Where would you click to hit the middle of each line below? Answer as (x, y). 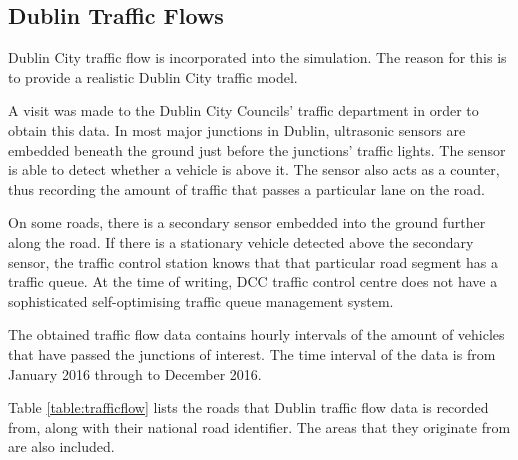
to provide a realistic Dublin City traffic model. (153, 76)
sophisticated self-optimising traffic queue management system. (201, 300)
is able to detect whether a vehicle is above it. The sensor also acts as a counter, (254, 169)
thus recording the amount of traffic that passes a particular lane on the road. (246, 188)
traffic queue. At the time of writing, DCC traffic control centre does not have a (253, 281)
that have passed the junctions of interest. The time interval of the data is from (252, 353)
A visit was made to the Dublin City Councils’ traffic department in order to (243, 110)
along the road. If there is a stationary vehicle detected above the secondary (241, 241)
